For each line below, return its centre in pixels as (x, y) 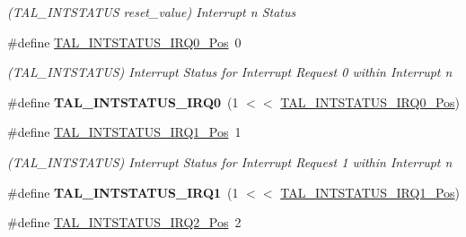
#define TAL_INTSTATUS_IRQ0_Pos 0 (124, 42)
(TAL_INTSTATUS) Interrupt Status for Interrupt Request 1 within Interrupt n (230, 161)
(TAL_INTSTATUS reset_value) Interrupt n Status (152, 12)
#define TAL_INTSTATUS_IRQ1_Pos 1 (124, 132)
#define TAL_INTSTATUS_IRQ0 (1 (123, 102)
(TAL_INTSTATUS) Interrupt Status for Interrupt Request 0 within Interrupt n (230, 72)
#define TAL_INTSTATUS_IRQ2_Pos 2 (124, 222)
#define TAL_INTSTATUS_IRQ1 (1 (123, 192)
